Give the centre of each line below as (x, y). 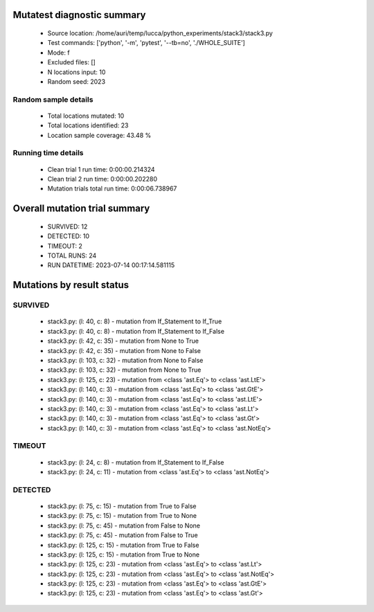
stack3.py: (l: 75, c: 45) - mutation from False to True (123, 535)
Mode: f (59, 53)
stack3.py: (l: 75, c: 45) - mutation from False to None (124, 525)
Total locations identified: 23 (88, 125)
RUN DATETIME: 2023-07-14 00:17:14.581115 (111, 265)
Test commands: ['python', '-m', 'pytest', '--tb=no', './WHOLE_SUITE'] (146, 43)
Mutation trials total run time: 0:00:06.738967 (112, 189)
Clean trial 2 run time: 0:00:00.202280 (102, 179)
